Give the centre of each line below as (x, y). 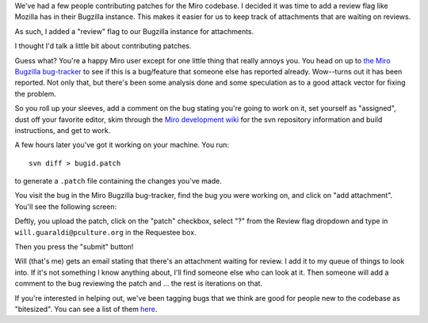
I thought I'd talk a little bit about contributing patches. (103, 46)
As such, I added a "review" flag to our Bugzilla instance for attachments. (134, 31)
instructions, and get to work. (63, 130)
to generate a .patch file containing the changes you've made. (118, 181)
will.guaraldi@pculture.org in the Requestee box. (106, 232)
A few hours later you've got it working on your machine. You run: (122, 145)
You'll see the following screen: (66, 207)
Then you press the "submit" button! (74, 247)
